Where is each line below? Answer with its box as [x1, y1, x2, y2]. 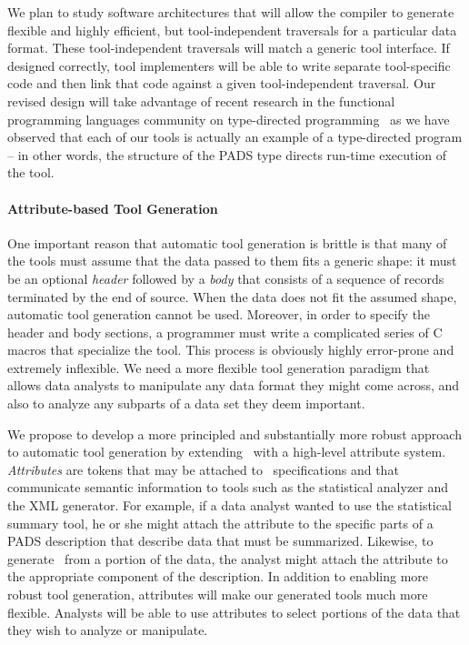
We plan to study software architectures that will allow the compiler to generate [7, 3, 454, 21]
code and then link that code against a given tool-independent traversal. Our [7, 74, 436, 93]
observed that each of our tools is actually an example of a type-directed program [7, 127, 463, 146]
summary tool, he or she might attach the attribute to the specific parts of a [7, 513, 434, 532]
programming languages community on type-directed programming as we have [7, 109, 450, 128]
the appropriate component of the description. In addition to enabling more [7, 567, 429, 586]
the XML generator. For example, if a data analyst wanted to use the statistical [7, 496, 452, 515]
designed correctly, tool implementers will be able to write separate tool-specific [7, 55, 451, 75]
